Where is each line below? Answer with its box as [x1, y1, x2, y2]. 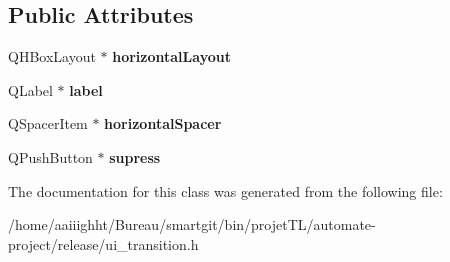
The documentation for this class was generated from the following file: [8, 180, 443, 201]
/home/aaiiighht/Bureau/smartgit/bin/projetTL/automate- [8, 214, 376, 235]
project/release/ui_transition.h [8, 233, 199, 254]
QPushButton [8, 146, 93, 167]
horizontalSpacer [104, 113, 222, 134]
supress [109, 146, 161, 167]
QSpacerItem [8, 113, 88, 134]
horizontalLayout [112, 46, 231, 67]
